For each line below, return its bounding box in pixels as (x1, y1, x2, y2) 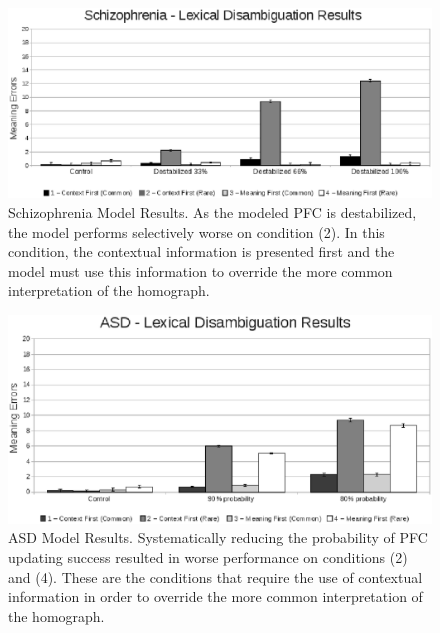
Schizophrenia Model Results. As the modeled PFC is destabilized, (8, 202, 417, 223)
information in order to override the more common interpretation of (8, 586, 423, 607)
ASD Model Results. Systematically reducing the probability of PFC (8, 527, 428, 548)
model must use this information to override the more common (8, 260, 393, 281)
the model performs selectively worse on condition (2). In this (8, 221, 385, 242)
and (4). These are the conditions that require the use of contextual (8, 566, 423, 587)
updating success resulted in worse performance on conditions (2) (8, 546, 408, 567)
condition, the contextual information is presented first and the (8, 241, 395, 262)
